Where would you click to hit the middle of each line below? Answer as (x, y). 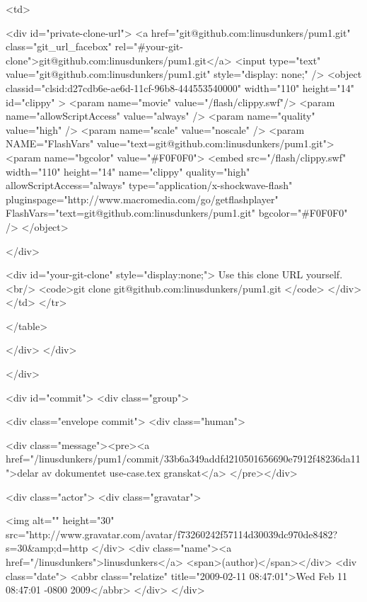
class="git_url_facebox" (59, 46)
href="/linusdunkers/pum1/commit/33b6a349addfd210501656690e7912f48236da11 (183, 459)
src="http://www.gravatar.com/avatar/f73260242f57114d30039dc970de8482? (172, 534)
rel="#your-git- (149, 46)
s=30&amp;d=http (47, 548)
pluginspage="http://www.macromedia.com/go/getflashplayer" (142, 199)
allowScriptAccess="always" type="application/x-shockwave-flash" (149, 185)
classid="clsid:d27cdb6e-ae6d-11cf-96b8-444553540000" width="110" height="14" (180, 87)
